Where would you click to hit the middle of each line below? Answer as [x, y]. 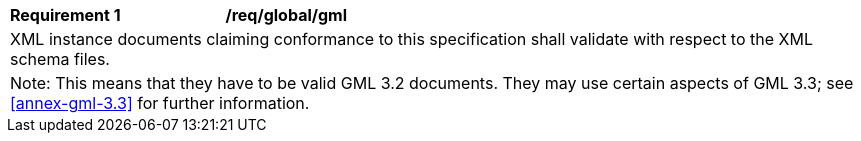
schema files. [60, 59]
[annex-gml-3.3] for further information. [160, 103]
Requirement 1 [65, 15]
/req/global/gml [286, 15]
